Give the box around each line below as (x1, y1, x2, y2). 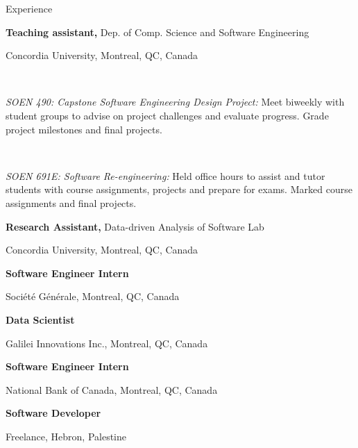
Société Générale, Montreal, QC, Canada (6, 289, 180, 304)
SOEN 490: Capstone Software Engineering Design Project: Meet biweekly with (6, 94, 345, 109)
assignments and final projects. (6, 195, 137, 210)
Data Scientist (6, 312, 75, 326)
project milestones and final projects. (6, 122, 162, 136)
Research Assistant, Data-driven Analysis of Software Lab (6, 219, 264, 233)
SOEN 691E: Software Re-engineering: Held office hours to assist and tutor (6, 168, 325, 183)
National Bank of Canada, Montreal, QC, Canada (6, 382, 218, 397)
